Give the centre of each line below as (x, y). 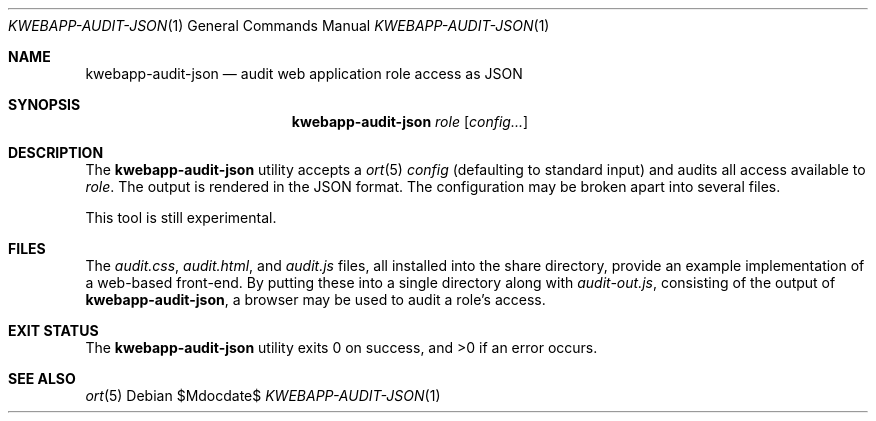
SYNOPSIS (44, 104)
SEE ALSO (42, 378)
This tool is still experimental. (181, 217)
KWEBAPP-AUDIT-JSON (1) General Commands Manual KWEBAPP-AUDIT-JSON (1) (279, 25)
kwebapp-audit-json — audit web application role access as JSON (304, 73)
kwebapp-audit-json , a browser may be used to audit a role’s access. (315, 299)
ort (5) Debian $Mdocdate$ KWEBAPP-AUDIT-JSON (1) (263, 395)
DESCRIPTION (56, 152)
